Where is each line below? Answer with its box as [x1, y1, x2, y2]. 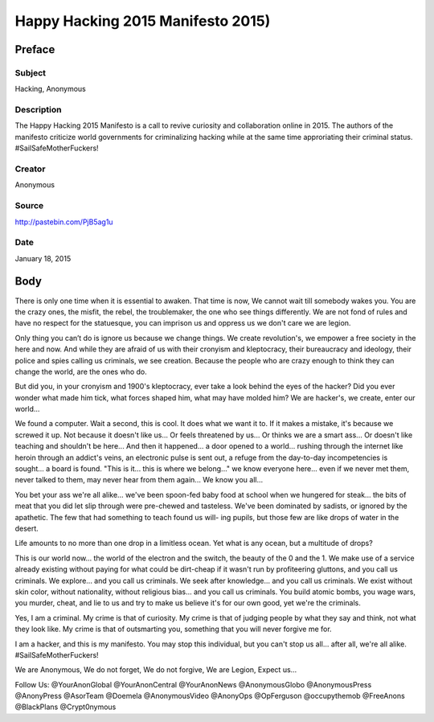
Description [14, 105, 62, 116]
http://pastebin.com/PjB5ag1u [14, 217, 113, 227]
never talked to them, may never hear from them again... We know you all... [14, 475, 264, 485]
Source [14, 200, 44, 211]
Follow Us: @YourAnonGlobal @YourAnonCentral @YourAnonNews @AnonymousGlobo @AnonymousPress [14, 679, 372, 689]
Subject [14, 67, 47, 78]
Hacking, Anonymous [14, 84, 86, 94]
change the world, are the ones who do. [14, 367, 148, 376]
